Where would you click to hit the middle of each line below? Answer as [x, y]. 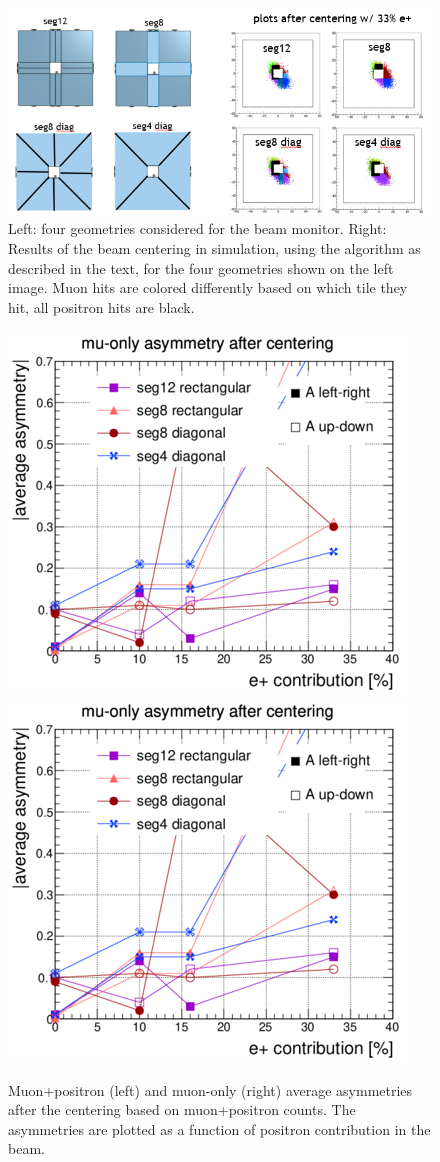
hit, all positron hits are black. [101, 306]
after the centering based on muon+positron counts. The [182, 1109]
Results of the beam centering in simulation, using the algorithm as [214, 248]
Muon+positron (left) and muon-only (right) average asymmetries [210, 1089]
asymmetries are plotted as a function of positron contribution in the [219, 1128]
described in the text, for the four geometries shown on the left [201, 267]
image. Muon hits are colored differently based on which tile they [208, 287]
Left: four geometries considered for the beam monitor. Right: [197, 228]
